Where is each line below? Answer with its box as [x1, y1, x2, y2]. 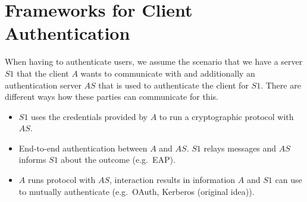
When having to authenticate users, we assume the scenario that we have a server [5, 55, 303, 68]
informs [18, 153, 46, 166]
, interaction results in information [109, 173, 236, 186]
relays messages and [203, 141, 277, 154]
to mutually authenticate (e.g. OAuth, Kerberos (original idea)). [18, 185, 255, 197]
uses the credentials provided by [31, 110, 148, 122]
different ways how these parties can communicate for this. [5, 90, 218, 103]
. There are [261, 78, 301, 91]
